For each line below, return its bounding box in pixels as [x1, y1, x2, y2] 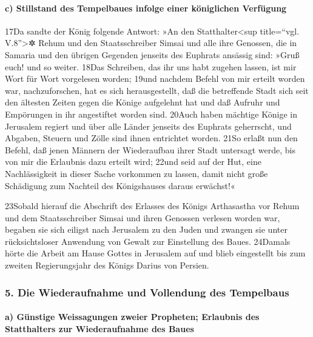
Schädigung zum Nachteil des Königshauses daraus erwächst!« [5, 179, 235, 192]
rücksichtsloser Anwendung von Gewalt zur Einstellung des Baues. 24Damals [5, 235, 291, 247]
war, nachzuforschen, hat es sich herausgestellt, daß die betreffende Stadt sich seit [5, 84, 309, 96]
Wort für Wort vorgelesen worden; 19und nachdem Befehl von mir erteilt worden [5, 72, 305, 85]
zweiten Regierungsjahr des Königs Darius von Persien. [5, 259, 209, 272]
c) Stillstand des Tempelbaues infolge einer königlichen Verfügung [5, 1, 287, 14]
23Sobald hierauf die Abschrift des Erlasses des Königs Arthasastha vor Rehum [5, 199, 300, 212]
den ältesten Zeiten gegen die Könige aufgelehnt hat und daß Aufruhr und [5, 96, 280, 108]
